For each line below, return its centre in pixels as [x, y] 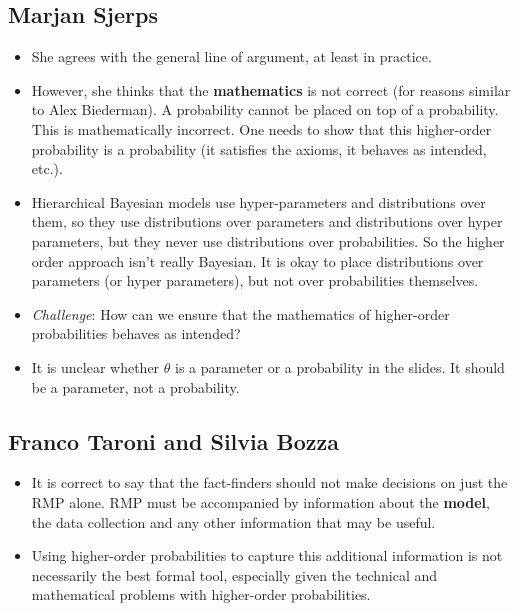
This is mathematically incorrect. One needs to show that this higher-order [261, 128]
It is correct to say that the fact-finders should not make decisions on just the [269, 482]
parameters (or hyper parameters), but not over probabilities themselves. [255, 280]
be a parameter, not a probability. [135, 386]
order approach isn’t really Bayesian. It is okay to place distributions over [257, 260]
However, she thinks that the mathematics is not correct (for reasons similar [271, 89]
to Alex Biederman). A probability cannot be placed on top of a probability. [265, 109]
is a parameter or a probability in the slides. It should [340, 366]
